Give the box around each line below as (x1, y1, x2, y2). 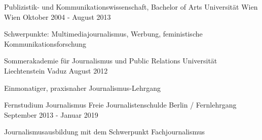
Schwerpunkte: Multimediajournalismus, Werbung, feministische (4, 28, 203, 39)
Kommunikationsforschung (4, 38, 86, 49)
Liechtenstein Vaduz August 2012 (4, 65, 108, 76)
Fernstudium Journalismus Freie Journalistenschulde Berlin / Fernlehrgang (4, 99, 237, 110)
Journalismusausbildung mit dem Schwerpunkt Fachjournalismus (4, 126, 205, 137)
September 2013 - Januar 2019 (4, 109, 98, 120)
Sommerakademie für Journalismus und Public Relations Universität (4, 55, 217, 66)
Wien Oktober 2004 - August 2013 (4, 11, 111, 22)
